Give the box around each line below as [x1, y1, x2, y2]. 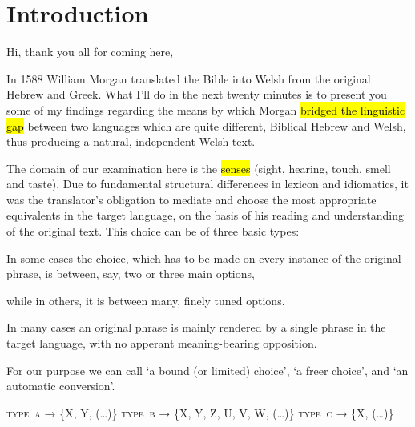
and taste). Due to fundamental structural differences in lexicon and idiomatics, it [6, 175, 409, 192]
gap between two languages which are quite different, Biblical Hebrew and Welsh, [6, 117, 406, 134]
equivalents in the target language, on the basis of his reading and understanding [6, 207, 404, 224]
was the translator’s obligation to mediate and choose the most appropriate [6, 191, 377, 207]
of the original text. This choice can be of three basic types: [6, 223, 300, 240]
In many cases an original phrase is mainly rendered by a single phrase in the [6, 319, 386, 336]
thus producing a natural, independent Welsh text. [6, 133, 256, 150]
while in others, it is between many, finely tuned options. [6, 292, 285, 308]
